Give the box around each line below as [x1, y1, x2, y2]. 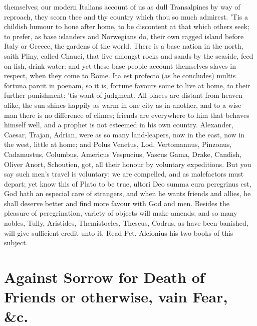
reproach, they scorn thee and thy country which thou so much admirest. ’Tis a [4, 11, 248, 22]
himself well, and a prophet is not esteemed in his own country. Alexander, [4, 119, 233, 130]
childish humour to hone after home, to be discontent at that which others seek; [4, 21, 249, 32]
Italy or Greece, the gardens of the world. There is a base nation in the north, [4, 41, 243, 51]
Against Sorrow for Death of [4, 267, 205, 287]
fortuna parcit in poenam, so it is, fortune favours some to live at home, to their [4, 80, 250, 90]
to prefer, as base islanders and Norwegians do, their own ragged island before [4, 31, 244, 41]
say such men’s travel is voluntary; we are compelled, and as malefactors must [4, 169, 244, 179]
